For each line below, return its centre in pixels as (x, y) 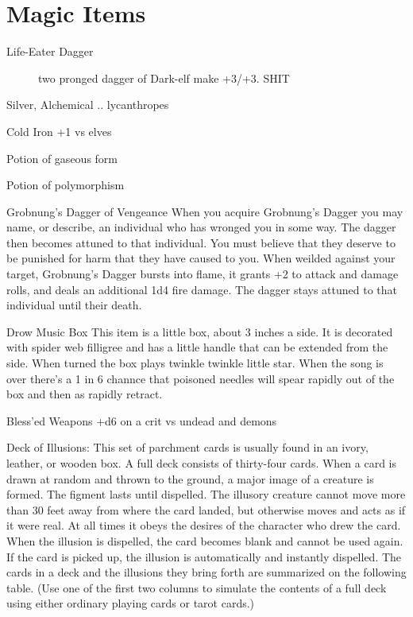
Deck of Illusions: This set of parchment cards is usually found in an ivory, (187, 447)
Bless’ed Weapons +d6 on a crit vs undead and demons (142, 420)
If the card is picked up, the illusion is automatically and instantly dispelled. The (204, 556)
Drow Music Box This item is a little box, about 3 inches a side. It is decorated (200, 331)
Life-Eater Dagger (50, 51)
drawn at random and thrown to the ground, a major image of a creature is (190, 478)
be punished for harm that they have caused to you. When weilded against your (201, 258)
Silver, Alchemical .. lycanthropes (88, 105)
